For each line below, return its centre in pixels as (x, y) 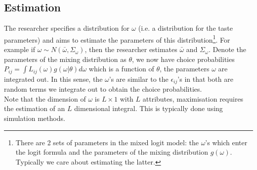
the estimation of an (35, 108)
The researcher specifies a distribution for (67, 28)
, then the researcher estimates (131, 49)
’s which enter (226, 142)
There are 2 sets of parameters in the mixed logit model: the (107, 142)
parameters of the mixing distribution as (65, 59)
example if (20, 49)
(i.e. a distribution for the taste (185, 28)
